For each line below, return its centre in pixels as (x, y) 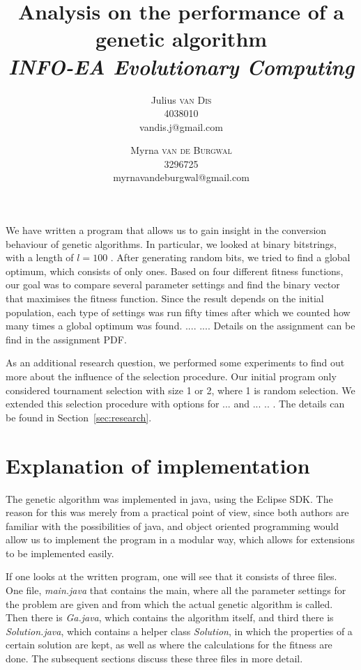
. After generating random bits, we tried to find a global (230, 257)
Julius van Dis (181, 99)
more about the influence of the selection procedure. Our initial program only (171, 376)
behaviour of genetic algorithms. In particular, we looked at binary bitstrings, (171, 243)
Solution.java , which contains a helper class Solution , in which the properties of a (179, 631)
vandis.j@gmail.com (181, 126)
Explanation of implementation (158, 465)
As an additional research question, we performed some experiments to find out (175, 363)
